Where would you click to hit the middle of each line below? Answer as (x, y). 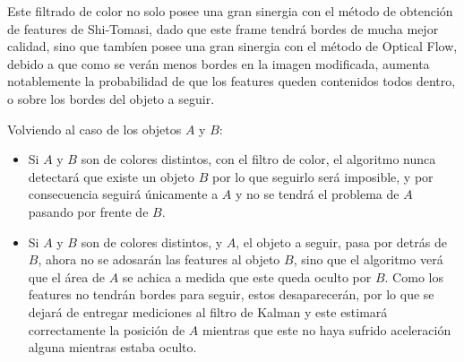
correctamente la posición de (107, 329)
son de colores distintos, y (152, 241)
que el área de (66, 276)
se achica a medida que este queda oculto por (247, 276)
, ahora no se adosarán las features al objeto (159, 259)
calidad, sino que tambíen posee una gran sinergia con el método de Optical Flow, (232, 46)
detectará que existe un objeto (112, 176)
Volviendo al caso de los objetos (95, 129)
